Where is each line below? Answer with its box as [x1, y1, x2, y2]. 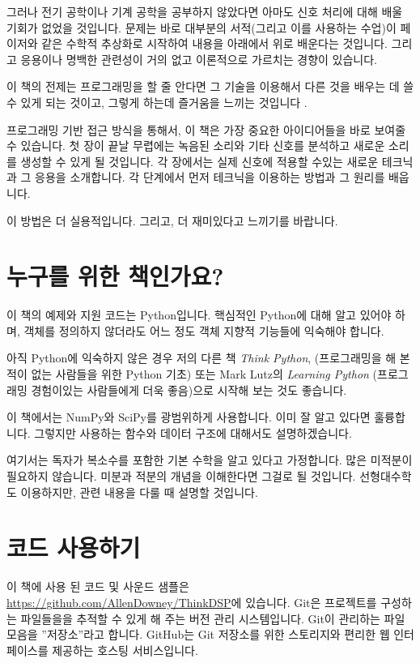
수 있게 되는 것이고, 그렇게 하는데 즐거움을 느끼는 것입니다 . [6, 93, 308, 110]
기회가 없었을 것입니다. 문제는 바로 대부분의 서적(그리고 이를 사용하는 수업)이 [6, 19, 397, 36]
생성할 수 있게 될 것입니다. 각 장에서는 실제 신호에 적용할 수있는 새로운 [20, 152, 379, 169]
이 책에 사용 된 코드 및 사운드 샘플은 [6, 578, 189, 595]
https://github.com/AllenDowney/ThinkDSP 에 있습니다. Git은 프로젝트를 [6, 593, 377, 610]
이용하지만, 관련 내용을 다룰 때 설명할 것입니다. [20, 483, 258, 500]
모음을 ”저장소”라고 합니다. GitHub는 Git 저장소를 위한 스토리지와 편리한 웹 [6, 626, 390, 643]
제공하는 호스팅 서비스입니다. [52, 641, 198, 658]
